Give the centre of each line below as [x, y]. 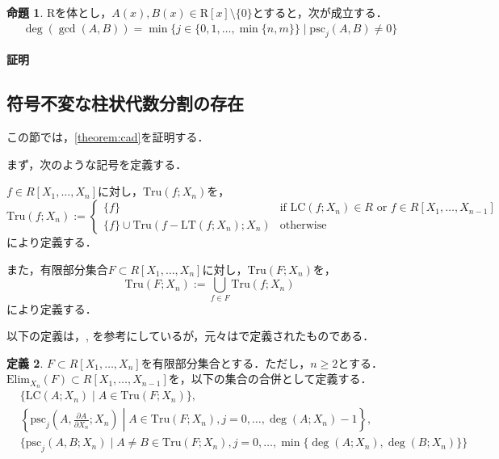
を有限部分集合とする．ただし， [226, 362]
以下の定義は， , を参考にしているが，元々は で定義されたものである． [191, 336]
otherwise [303, 225]
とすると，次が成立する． [320, 12]
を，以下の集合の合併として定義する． [270, 379]
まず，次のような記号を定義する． [97, 164]
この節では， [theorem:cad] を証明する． [108, 137]
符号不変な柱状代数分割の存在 [125, 103]
